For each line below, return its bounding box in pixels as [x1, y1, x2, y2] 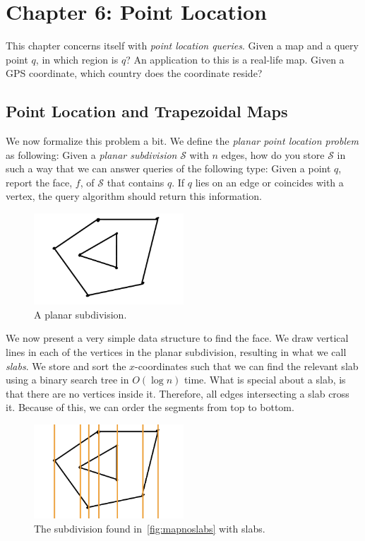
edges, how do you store [221, 147, 325, 162]
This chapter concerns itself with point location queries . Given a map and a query [6, 38, 359, 53]
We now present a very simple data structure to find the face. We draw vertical [6, 331, 349, 345]
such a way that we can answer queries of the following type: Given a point [6, 161, 331, 176]
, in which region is [35, 52, 119, 66]
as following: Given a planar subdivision [6, 147, 177, 162]
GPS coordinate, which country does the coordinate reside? [6, 66, 263, 81]
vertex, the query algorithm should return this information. [6, 189, 262, 203]
